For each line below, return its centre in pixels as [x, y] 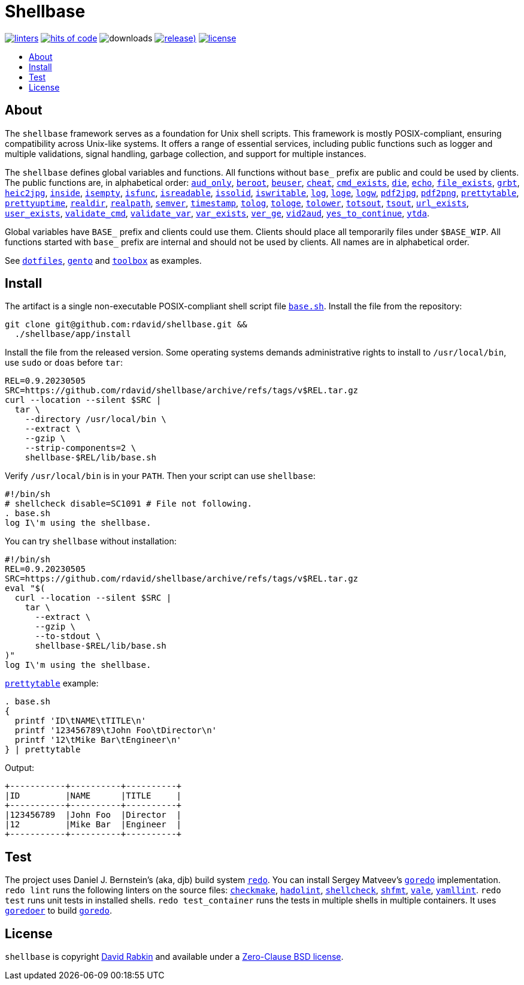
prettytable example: [52, 683]
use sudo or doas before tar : [64, 363]
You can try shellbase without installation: [91, 541]
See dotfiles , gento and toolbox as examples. [103, 260]
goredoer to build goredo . [58, 911]
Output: [20, 768]
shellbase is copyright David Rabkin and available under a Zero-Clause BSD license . [174, 957]
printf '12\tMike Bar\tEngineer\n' [98, 740]
